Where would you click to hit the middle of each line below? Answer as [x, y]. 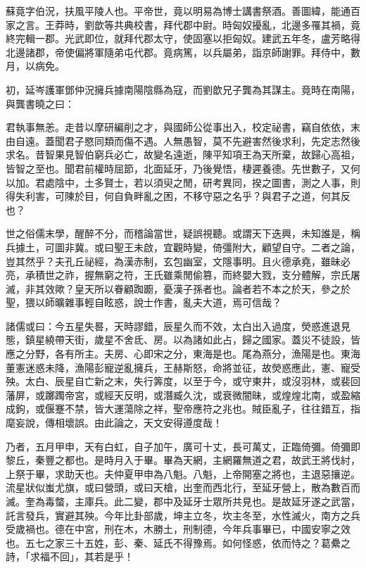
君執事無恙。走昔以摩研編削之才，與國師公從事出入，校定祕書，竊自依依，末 [183, 127]
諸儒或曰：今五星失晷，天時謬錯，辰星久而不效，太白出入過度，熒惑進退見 [178, 326]
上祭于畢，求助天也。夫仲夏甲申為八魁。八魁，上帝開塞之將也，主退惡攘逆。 [183, 473]
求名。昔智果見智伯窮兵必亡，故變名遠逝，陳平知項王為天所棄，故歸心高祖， [183, 154]
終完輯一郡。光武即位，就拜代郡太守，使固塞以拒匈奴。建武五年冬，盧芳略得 [183, 38]
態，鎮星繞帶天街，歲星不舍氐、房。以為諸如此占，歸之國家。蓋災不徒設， [178, 340]
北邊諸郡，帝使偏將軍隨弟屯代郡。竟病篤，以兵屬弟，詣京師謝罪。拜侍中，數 [183, 52]
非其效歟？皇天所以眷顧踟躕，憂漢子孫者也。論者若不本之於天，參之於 [188, 288]
